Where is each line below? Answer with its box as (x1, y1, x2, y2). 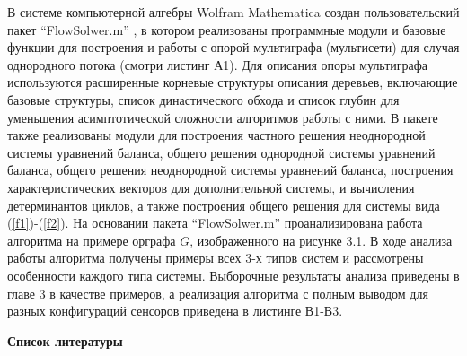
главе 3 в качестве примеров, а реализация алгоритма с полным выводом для (7, 283, 428, 302)
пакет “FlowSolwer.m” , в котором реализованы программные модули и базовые (7, 20, 446, 39)
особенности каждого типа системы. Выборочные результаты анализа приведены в (7, 265, 460, 284)
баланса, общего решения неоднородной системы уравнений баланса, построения (7, 161, 454, 179)
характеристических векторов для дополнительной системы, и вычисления (7, 178, 415, 196)
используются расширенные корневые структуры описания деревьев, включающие (7, 73, 458, 91)
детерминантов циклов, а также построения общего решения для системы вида (7, 195, 440, 214)
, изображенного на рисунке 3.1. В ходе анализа (189, 230, 453, 249)
